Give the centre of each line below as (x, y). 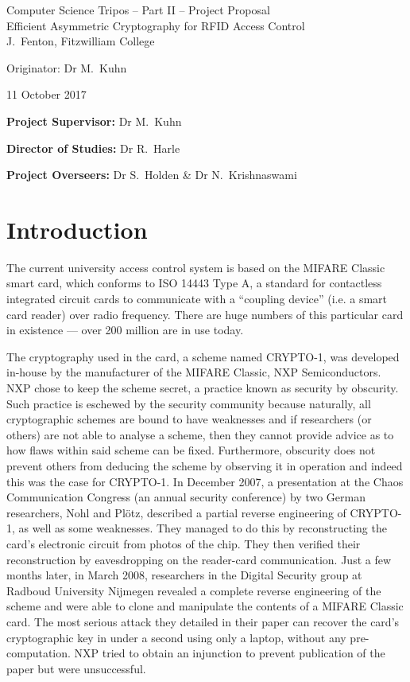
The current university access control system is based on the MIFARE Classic (196, 267)
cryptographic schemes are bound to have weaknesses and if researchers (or (189, 419)
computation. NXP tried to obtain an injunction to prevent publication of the (196, 653)
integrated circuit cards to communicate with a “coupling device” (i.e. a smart (197, 299)
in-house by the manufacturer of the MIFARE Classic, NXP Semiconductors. (194, 372)
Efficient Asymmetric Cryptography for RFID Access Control (156, 25)
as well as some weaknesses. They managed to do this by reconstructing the (203, 528)
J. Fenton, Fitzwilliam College (81, 41)
